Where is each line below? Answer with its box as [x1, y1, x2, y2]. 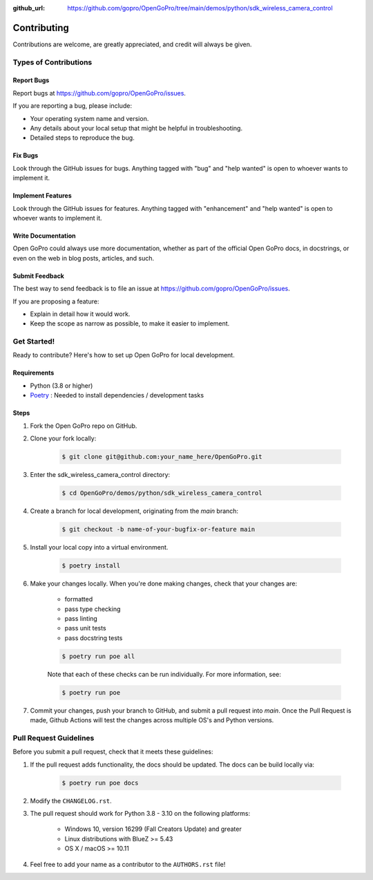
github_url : [12, 4, 45, 12]
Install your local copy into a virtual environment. [30, 543, 169, 551]
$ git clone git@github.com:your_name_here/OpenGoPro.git [61, 453, 262, 461]
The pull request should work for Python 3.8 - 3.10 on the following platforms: [30, 809, 251, 818]
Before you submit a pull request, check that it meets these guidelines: [12, 747, 213, 756]
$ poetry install [61, 561, 121, 570]
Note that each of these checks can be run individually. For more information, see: [47, 670, 281, 678]
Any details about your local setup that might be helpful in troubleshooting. [30, 124, 243, 133]
